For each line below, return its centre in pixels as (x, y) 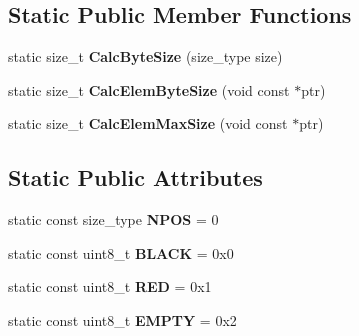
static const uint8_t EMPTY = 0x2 (122, 319)
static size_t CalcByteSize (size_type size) (145, 56)
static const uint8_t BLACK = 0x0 (121, 252)
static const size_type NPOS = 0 (113, 219)
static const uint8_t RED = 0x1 (110, 286)
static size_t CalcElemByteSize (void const (149, 89)
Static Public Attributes (135, 177)
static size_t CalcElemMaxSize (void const (148, 123)
